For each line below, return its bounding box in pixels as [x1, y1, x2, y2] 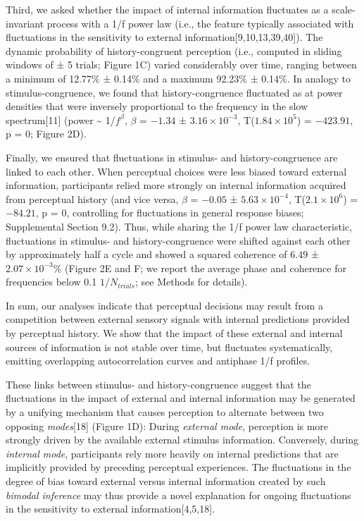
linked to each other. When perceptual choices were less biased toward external [6, 164, 347, 178]
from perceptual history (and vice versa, [6, 191, 179, 206]
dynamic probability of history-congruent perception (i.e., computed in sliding [6, 43, 342, 58]
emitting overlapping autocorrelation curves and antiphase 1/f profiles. [6, 353, 310, 368]
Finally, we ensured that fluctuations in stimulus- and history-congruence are [6, 149, 338, 164]
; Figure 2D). [30, 126, 87, 141]
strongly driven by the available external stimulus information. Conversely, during [6, 432, 359, 447]
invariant [6, 16, 44, 30]
